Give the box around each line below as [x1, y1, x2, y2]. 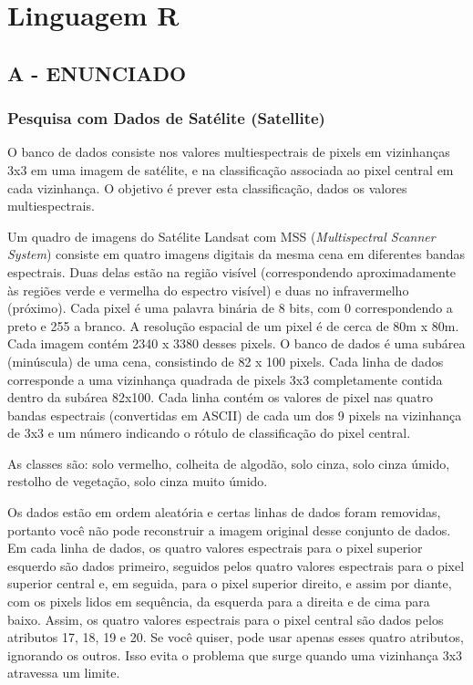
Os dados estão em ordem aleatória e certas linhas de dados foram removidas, [7, 503, 441, 522]
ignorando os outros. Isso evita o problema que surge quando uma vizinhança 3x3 [7, 645, 463, 664]
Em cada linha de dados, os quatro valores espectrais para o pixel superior [7, 538, 423, 557]
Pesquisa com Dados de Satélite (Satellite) [7, 107, 325, 130]
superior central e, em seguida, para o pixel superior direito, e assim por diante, [7, 574, 452, 593]
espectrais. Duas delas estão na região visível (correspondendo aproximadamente [7, 262, 457, 281]
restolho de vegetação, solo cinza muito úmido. [7, 472, 268, 491]
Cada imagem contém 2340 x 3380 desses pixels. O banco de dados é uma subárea [7, 334, 466, 353]
